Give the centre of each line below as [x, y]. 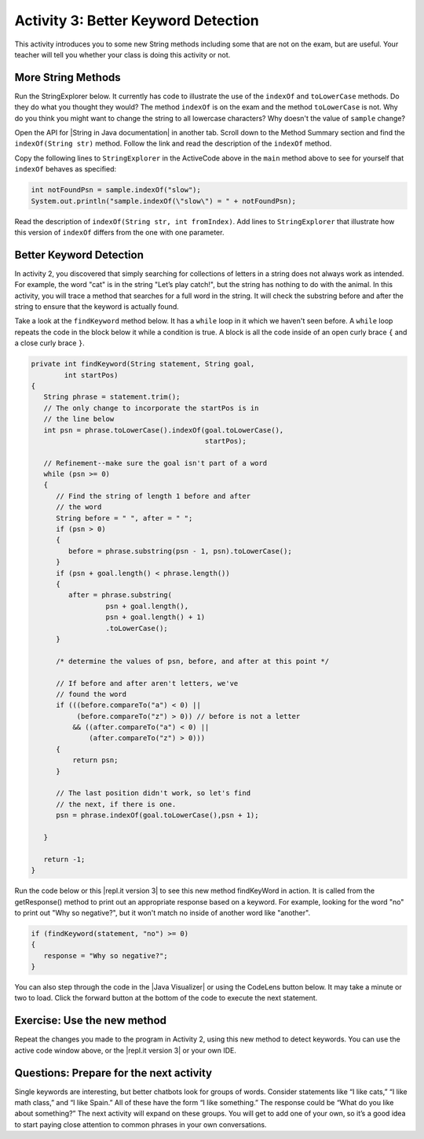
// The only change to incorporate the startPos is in [151, 408]
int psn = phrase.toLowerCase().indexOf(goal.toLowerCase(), [164, 430]
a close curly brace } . [50, 343]
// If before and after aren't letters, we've [147, 683]
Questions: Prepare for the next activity [113, 1073]
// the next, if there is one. [116, 804]
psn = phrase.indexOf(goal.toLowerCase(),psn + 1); [157, 815]
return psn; [95, 760]
